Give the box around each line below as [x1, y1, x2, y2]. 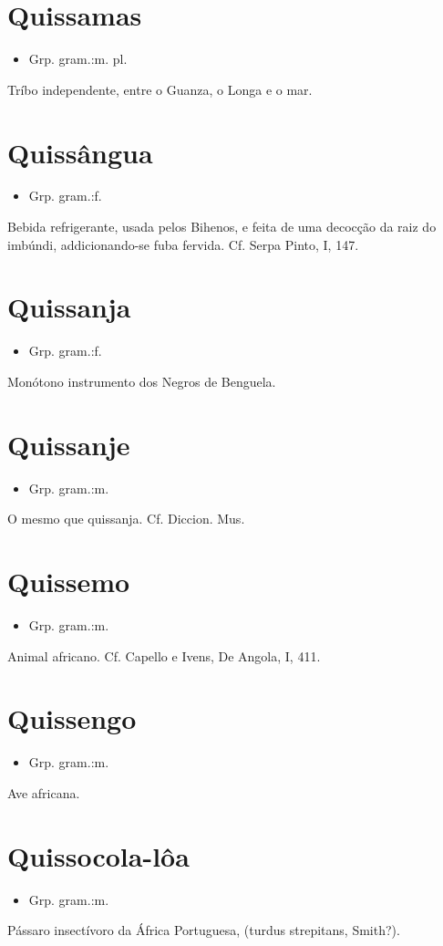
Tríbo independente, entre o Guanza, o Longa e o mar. [7, 79, 313, 99]
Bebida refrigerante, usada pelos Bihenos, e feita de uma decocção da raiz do [7, 217, 437, 236]
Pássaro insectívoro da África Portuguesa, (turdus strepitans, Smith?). [7, 920, 400, 940]
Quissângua [7, 133, 153, 171]
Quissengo [7, 700, 137, 737]
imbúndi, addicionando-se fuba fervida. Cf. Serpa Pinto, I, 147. [7, 234, 359, 254]
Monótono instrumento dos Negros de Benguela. [7, 371, 276, 390]
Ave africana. [7, 783, 80, 802]
